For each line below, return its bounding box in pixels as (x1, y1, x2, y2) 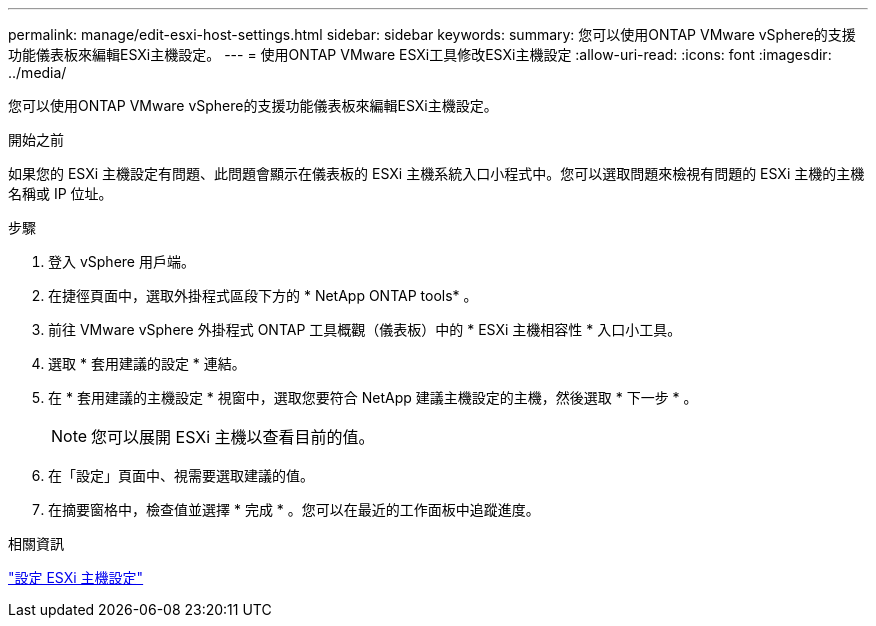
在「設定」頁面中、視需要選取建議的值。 (48, 467, 314, 484)
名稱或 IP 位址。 (8, 185, 113, 202)
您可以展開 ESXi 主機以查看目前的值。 (91, 427, 375, 447)
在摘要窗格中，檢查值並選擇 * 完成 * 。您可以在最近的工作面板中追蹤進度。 (48, 501, 540, 518)
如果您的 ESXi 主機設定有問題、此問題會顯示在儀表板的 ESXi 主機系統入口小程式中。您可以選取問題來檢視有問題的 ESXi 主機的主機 (8, 165, 865, 182)
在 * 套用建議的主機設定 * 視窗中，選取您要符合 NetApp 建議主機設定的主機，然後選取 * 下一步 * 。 (48, 389, 698, 406)
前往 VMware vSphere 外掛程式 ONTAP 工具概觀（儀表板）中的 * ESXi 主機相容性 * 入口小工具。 (48, 321, 682, 338)
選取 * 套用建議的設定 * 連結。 (48, 355, 246, 372)
